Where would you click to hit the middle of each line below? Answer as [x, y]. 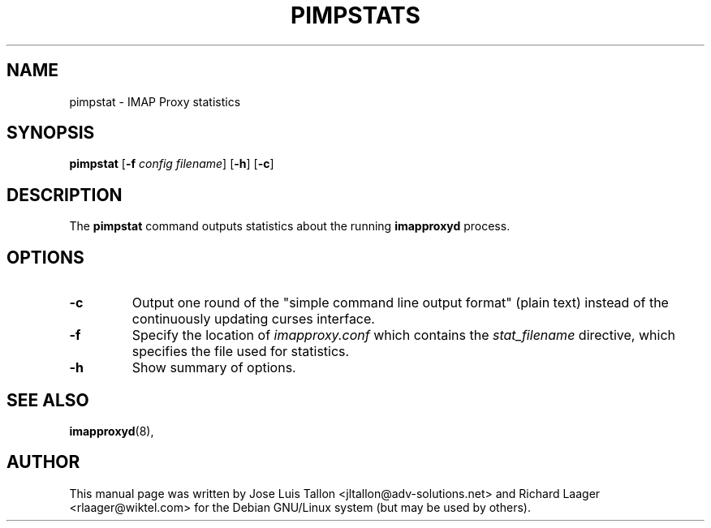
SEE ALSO [48, 400]
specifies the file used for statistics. [241, 352]
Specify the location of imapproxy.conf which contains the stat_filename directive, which [403, 335]
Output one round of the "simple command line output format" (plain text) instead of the [400, 303]
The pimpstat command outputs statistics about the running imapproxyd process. [290, 226]
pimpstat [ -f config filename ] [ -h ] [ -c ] [172, 164]
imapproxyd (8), [112, 431]
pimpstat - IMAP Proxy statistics [155, 101]
